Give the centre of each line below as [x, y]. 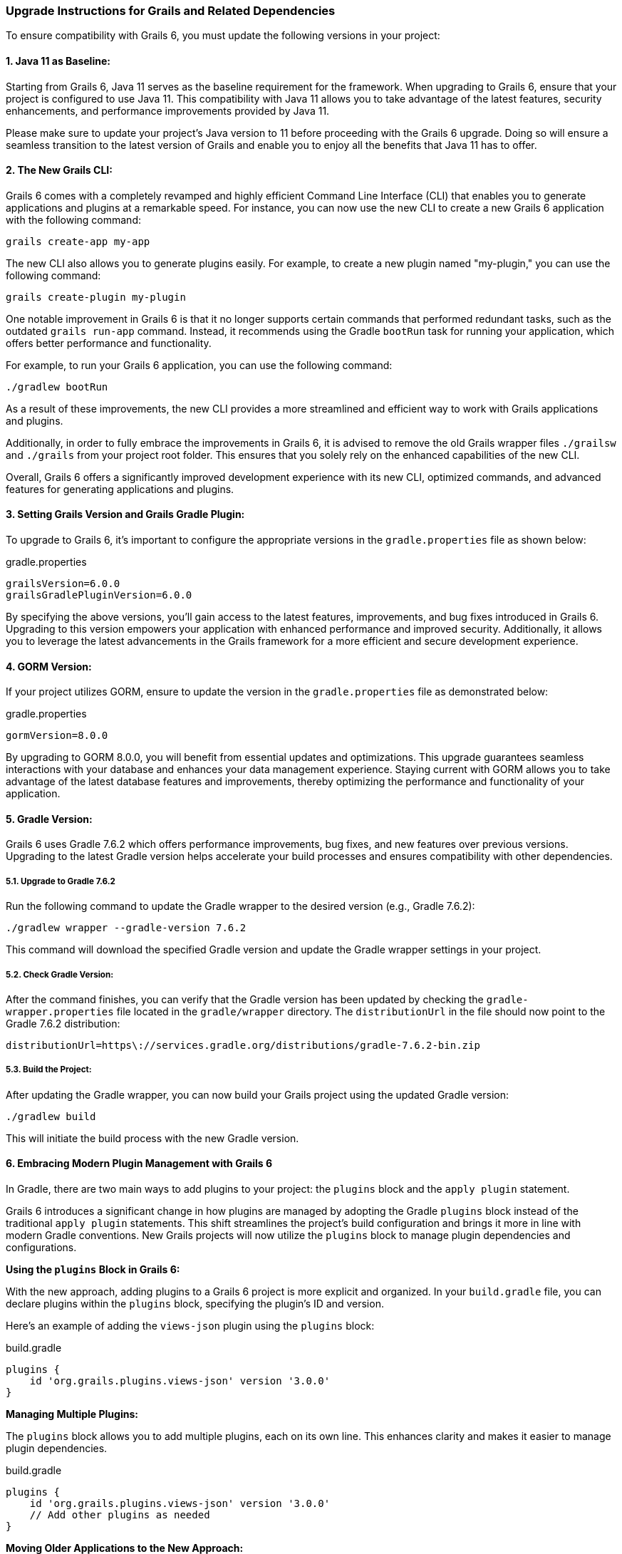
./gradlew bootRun [57, 387]
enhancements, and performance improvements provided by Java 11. [168, 110]
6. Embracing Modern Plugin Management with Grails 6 [139, 1164]
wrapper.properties [60, 1012]
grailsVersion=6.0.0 [63, 584]
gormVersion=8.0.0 [57, 736]
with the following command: [73, 219]
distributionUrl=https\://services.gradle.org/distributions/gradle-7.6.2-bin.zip [243, 1046]
